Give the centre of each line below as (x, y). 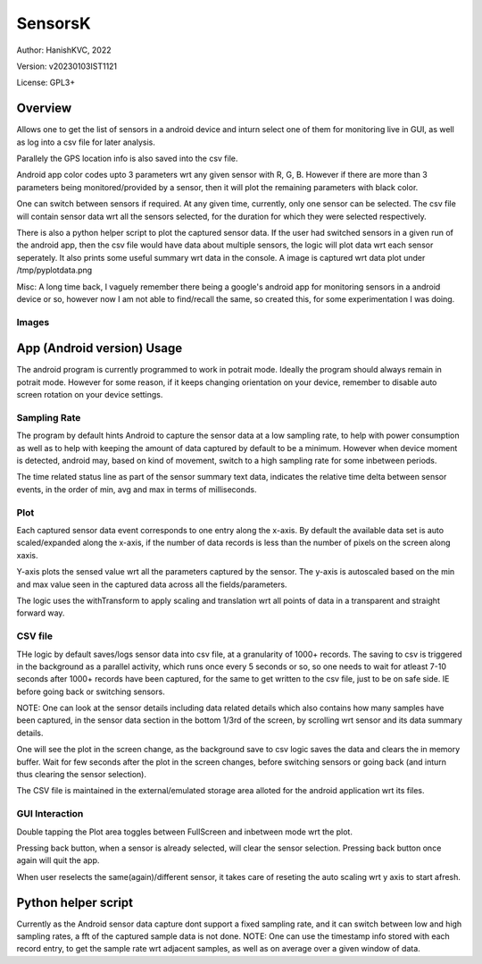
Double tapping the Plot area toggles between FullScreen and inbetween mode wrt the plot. (184, 832)
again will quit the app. (58, 860)
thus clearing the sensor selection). (82, 775)
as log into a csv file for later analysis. (86, 142)
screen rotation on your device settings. (90, 395)
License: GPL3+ (46, 83)
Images (33, 322)
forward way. (41, 613)
